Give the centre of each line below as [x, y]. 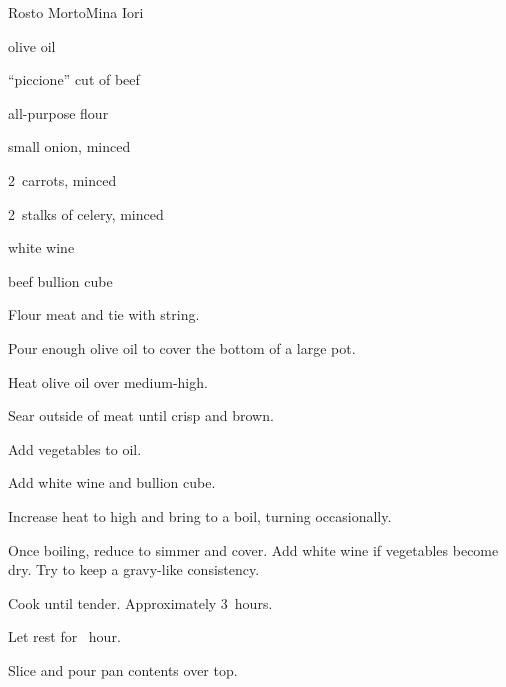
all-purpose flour [58, 112]
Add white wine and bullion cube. [112, 482]
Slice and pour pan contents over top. [123, 669]
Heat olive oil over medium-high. [108, 381]
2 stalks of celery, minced [86, 213]
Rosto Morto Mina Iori [76, 12]
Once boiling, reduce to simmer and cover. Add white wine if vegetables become [253, 549]
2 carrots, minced [62, 179]
